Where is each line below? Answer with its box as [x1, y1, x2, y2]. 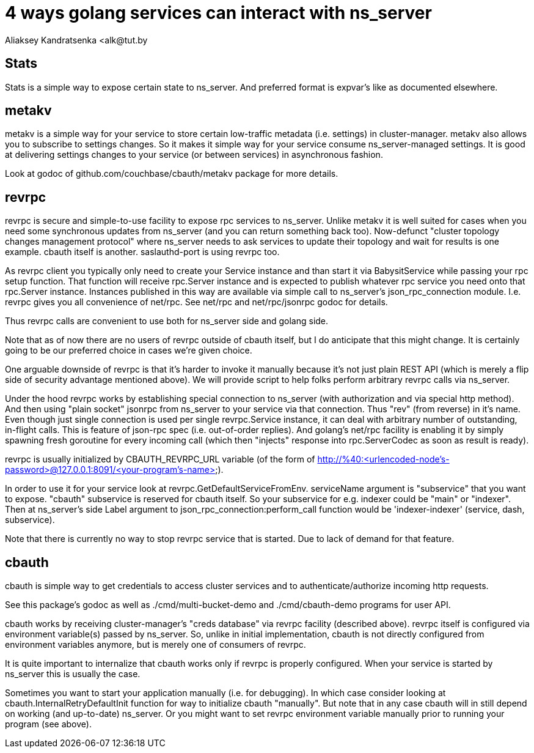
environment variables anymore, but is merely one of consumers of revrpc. [5, 639, 306, 650]
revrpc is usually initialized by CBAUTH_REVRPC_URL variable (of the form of [5, 454, 315, 465]
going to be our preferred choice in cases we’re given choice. [5, 345, 252, 356]
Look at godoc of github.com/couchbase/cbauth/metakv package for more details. [5, 168, 338, 179]
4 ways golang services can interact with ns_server [5, 2, 432, 23]
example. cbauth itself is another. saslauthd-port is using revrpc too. [5, 247, 280, 258]
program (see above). [5, 719, 92, 730]
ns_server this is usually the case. [5, 669, 141, 680]
